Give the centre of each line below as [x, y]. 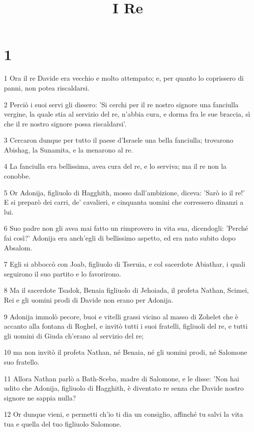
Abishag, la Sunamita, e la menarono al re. [69, 149]
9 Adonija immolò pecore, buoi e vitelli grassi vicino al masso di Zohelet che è [121, 316]
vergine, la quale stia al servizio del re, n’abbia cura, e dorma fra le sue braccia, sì [127, 114]
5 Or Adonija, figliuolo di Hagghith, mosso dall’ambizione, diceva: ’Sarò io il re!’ [125, 192]
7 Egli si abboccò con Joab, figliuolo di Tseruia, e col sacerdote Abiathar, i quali [125, 264]
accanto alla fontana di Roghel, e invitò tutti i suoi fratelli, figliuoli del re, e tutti [126, 326]
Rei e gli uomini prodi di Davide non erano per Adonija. [89, 300]
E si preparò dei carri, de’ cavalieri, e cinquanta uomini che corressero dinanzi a [124, 202]
